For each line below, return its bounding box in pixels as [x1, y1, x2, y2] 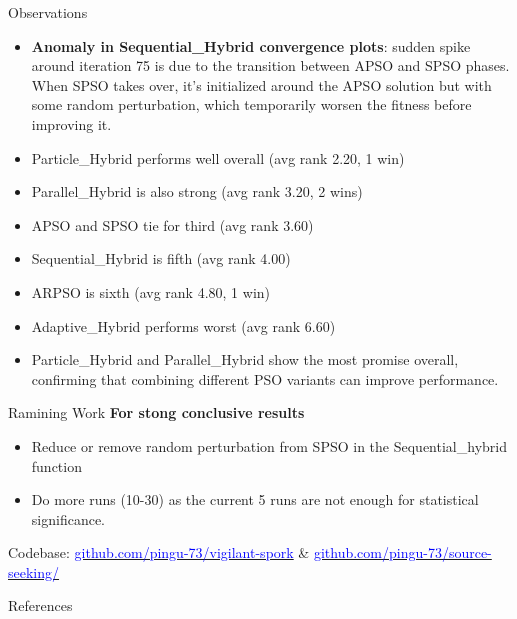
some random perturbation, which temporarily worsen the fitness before [31, 94, 472, 115]
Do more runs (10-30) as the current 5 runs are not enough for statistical [31, 489, 479, 510]
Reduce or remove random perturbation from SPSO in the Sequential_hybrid [31, 435, 507, 456]
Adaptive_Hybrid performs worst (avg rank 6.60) [31, 315, 336, 336]
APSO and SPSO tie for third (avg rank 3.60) [31, 214, 314, 235]
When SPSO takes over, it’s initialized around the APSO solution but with [31, 74, 492, 95]
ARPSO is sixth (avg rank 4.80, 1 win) [31, 281, 271, 302]
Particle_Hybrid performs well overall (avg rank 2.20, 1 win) [31, 147, 405, 168]
